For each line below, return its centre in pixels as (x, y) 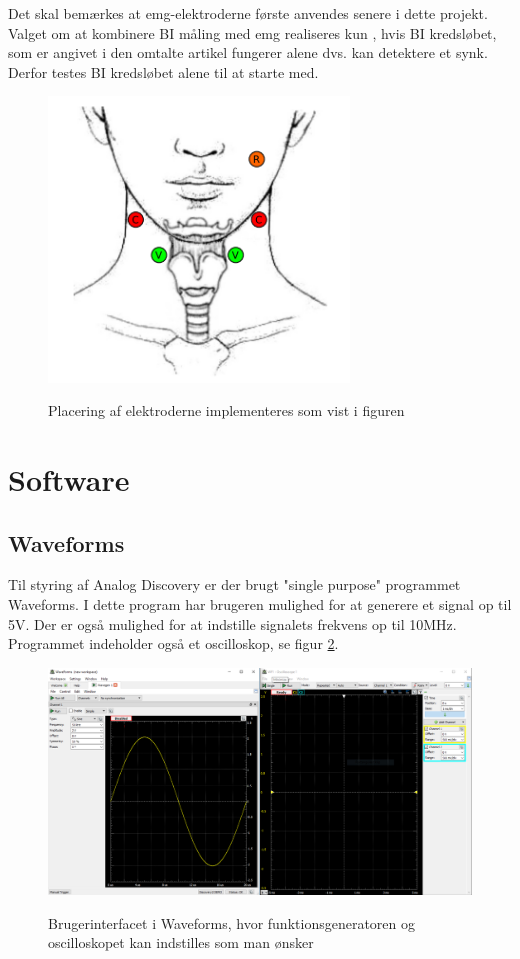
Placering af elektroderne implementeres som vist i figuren (226, 410)
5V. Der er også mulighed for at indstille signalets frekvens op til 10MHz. (232, 623)
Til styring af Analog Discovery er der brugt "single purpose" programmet (234, 584)
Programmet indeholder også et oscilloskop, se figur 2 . (173, 643)
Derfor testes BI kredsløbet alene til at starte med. (163, 71)
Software (69, 478)
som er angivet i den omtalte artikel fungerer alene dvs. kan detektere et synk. (248, 52)
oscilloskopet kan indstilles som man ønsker (181, 942)
